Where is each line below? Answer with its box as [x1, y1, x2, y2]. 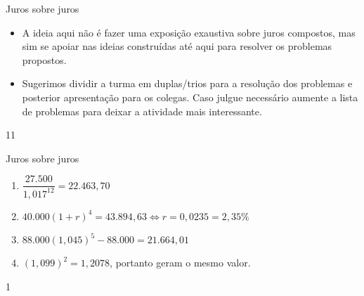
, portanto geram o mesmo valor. [110, 255, 251, 270]
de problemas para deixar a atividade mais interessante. [22, 103, 262, 118]
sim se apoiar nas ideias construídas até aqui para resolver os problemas [22, 39, 332, 53]
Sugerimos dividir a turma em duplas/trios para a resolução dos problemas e [22, 76, 353, 91]
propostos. [22, 52, 67, 67]
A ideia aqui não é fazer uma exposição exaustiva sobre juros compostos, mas [22, 25, 356, 39]
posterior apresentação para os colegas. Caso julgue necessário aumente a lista [22, 89, 358, 104]
